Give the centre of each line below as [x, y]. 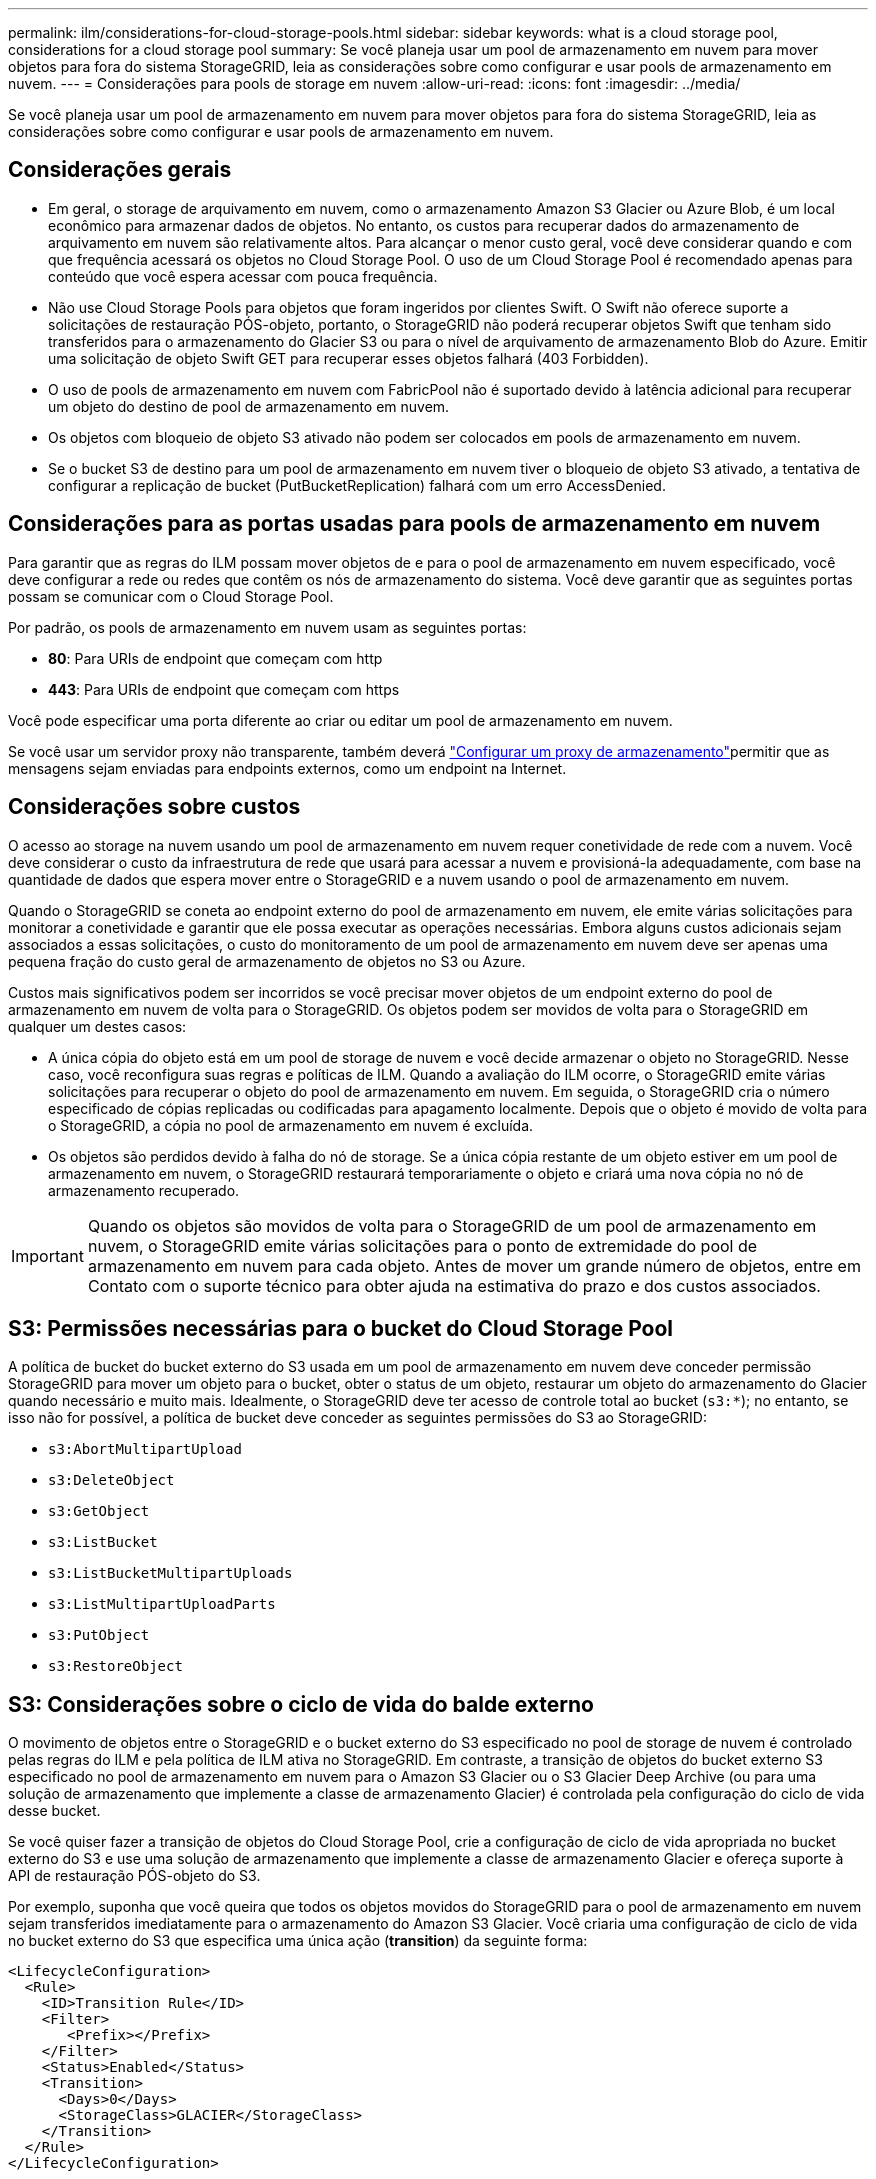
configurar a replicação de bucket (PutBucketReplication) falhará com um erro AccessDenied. [357, 485]
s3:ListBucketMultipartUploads [170, 1573]
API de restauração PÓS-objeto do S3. [134, 1876]
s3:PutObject [99, 1635]
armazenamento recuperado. [144, 1190]
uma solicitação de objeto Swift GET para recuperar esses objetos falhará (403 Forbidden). [348, 358]
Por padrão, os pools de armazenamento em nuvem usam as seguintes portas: [267, 627]
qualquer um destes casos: [97, 1026]
